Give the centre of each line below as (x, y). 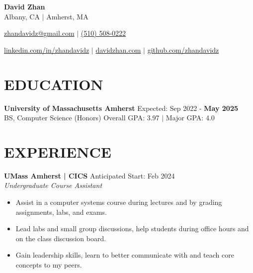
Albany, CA (22, 16)
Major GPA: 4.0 (190, 118)
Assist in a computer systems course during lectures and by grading (119, 202)
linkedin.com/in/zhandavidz (47, 49)
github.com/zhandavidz (183, 49)
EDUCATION (54, 84)
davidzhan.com (118, 49)
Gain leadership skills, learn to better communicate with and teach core (125, 255)
